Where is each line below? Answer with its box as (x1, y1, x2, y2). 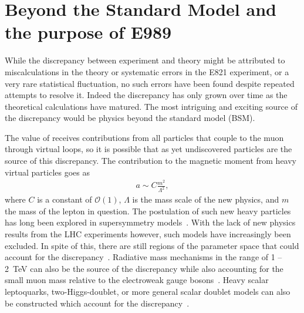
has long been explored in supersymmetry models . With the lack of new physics (5, 216, 296, 228)
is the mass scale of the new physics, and (132, 193, 279, 206)
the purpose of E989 (5, 20, 172, 44)
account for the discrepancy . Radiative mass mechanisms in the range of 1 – (5, 251, 282, 263)
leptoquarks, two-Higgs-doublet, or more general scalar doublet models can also (5, 285, 291, 297)
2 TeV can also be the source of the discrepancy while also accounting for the (5, 262, 283, 274)
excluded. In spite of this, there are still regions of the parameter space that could (5, 239, 299, 251)
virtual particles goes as (5, 166, 90, 178)
